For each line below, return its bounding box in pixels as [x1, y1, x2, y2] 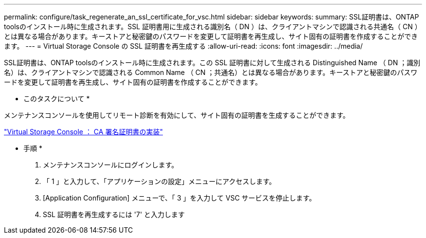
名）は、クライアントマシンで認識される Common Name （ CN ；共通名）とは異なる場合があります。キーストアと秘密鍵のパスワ [4, 68, 418, 76]
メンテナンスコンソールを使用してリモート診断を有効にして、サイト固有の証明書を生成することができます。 [4, 111, 350, 119]
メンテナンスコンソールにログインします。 [43, 161, 178, 169]
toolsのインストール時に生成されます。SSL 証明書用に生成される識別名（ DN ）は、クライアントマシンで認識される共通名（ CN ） [4, 22, 422, 31]
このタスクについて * [23, 94, 90, 103]
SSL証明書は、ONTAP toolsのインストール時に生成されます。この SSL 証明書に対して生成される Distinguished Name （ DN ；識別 [4, 58, 421, 67]
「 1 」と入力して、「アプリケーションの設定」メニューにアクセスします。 [43, 177, 276, 185]
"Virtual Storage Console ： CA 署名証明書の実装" [4, 128, 163, 136]
